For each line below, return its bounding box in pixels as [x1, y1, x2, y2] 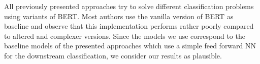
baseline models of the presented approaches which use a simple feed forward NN [4, 40, 256, 51]
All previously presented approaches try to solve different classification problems [4, 1, 254, 11]
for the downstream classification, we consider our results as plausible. [4, 50, 222, 60]
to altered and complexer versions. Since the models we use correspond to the [4, 30, 245, 41]
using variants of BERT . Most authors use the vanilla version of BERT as [4, 11, 234, 21]
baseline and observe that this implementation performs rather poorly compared [4, 21, 254, 31]
